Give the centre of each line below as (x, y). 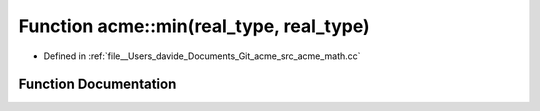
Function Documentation (97, 84)
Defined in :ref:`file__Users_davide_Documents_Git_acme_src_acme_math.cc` (202, 56)
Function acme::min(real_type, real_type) (194, 26)
